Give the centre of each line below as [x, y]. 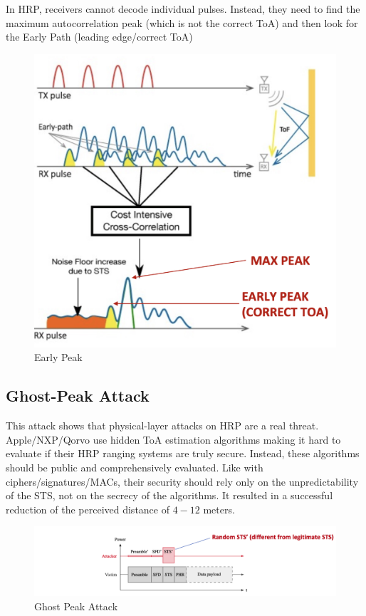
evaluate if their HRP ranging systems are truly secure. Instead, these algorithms [183, 453]
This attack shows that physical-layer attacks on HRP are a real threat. [162, 426]
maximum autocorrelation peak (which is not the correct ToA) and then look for [182, 22]
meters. [219, 509]
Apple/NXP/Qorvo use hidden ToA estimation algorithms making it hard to [173, 439]
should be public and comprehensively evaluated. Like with [135, 467]
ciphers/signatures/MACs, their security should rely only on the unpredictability [182, 481]
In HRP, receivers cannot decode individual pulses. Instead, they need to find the [183, 9]
